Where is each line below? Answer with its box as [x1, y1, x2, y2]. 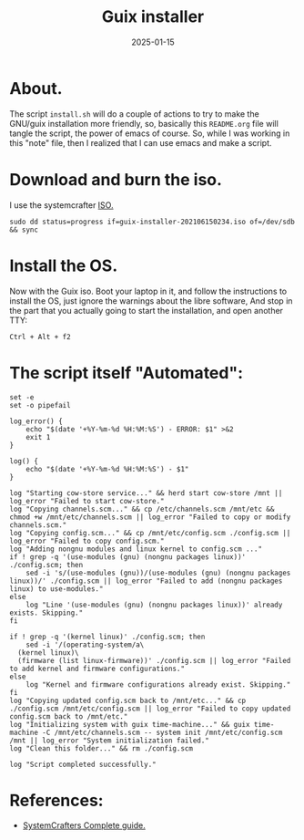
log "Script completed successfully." [9, 760, 157, 769]
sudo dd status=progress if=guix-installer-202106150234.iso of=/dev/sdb [9, 217, 296, 226]
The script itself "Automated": [9, 362, 244, 383]
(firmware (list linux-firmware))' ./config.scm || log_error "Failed [17, 656, 291, 665]
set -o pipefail [9, 400, 71, 410]
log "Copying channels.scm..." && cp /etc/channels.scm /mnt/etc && [9, 504, 275, 513]
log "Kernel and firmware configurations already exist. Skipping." [25, 679, 291, 690]
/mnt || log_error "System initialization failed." [9, 736, 209, 745]
